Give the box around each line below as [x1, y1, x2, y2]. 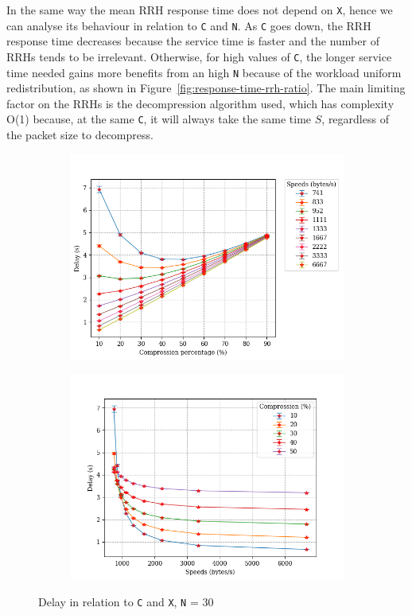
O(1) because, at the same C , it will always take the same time [6, 111, 312, 127]
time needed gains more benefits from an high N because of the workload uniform [6, 64, 402, 80]
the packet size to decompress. [6, 127, 154, 143]
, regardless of [321, 111, 389, 127]
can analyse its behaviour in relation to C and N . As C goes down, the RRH [6, 17, 371, 33]
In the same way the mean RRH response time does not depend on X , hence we [6, 2, 393, 18]
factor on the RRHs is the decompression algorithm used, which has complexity [6, 95, 395, 111]
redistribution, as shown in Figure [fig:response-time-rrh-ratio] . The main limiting [6, 80, 406, 96]
